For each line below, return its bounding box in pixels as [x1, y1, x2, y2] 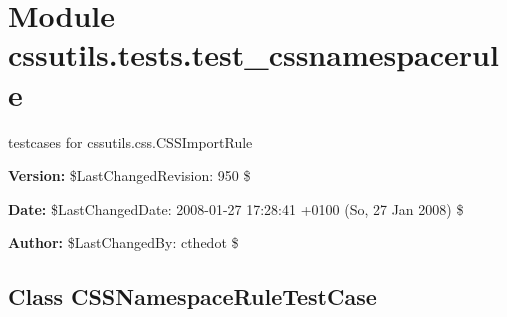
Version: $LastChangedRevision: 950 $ [8, 165, 251, 186]
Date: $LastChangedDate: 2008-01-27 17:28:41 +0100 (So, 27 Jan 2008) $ [8, 198, 464, 219]
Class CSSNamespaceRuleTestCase [8, 281, 377, 312]
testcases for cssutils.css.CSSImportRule [8, 131, 253, 152]
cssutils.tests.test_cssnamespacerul [8, 34, 499, 75]
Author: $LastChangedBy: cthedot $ [8, 232, 239, 253]
